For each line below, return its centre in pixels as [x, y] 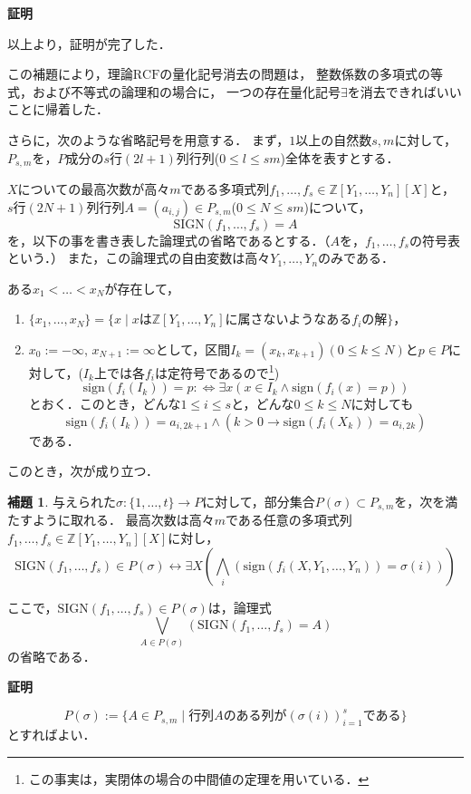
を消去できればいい [404, 91]
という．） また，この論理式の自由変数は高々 [139, 258]
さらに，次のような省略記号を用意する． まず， [149, 139]
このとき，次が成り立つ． [83, 471]
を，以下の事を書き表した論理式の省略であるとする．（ [169, 240]
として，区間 [193, 349]
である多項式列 [225, 189]
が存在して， [142, 288]
